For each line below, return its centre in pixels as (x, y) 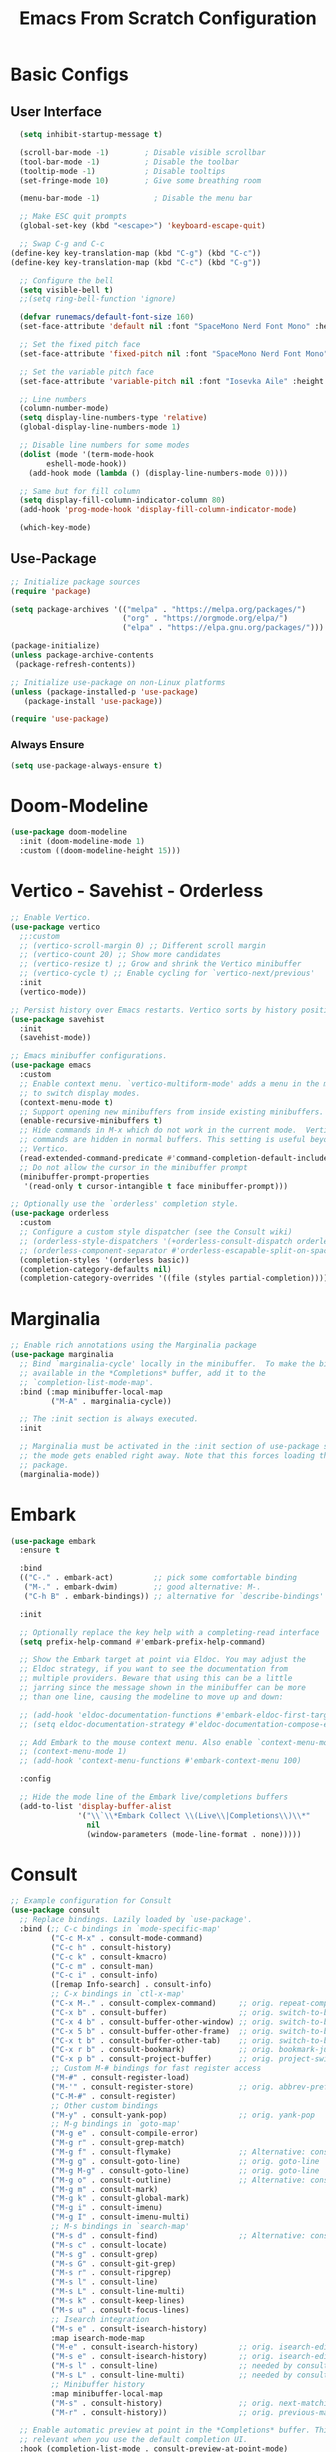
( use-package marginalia (62, 1355)
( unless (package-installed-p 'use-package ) (104, 692)
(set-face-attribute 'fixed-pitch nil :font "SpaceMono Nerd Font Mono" (174, 353)
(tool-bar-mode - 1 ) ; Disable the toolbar (129, 162)
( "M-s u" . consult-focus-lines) (120, 2310)
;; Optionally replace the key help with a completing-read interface (169, 1632)
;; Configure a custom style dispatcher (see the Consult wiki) (156, 1232)
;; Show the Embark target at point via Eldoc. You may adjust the (163, 1660)
